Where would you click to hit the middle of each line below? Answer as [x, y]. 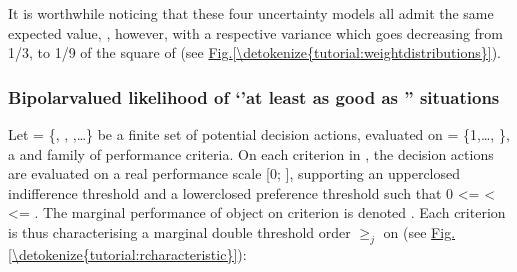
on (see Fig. [419, 231]
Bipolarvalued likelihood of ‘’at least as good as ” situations [254, 96]
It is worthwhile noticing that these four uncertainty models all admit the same [251, 13]
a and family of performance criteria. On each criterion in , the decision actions [251, 153]
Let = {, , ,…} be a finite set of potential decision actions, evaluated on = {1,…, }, [259, 134]
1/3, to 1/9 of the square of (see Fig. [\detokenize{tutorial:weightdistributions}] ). [254, 52]
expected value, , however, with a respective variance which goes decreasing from [256, 32]
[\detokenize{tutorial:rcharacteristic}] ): [127, 253]
